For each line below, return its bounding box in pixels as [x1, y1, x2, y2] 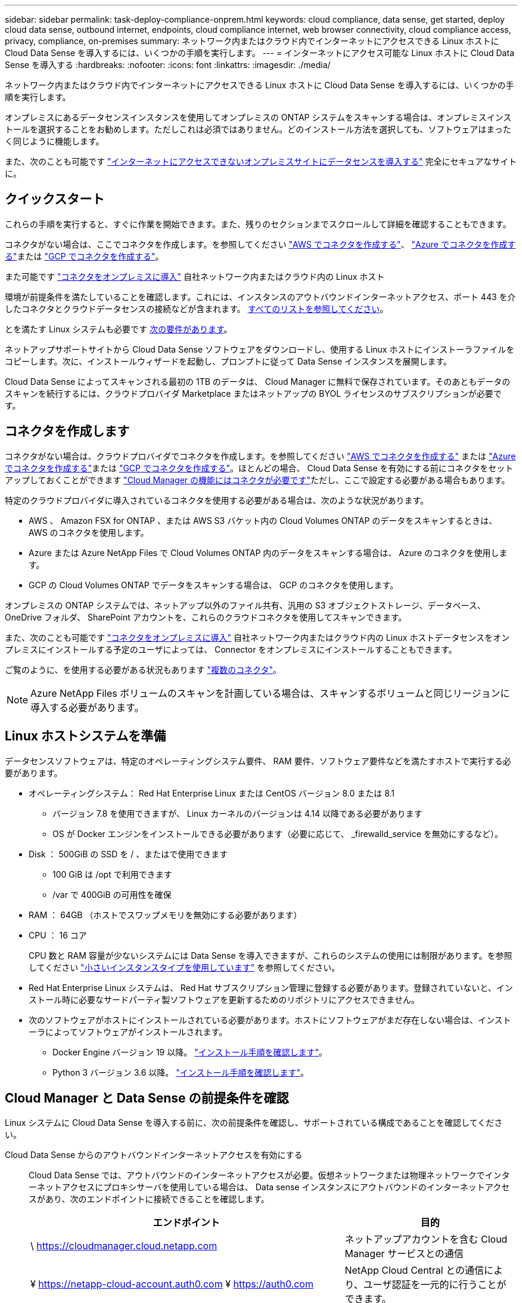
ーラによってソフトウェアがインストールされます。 [29, 1026, 228, 1037]
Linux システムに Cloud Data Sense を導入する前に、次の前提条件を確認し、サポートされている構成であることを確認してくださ [5, 1117, 503, 1128]
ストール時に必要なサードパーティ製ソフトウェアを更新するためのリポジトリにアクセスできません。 [29, 994, 420, 1005]
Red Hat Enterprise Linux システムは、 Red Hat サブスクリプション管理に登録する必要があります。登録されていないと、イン [29, 982, 513, 993]
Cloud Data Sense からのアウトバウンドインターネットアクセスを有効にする [5, 1150, 303, 1160]
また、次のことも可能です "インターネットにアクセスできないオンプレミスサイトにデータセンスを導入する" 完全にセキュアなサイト [5, 156, 517, 166]
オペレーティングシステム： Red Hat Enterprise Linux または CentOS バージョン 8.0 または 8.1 [29, 788, 395, 798]
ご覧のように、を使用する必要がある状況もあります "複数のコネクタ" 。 [5, 664, 282, 675]
